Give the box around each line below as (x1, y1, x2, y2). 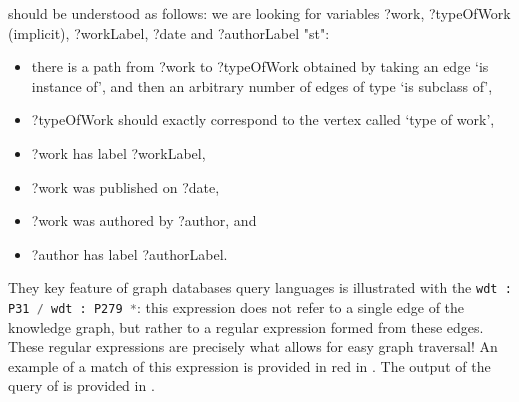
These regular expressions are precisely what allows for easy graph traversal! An (8, 336, 498, 357)
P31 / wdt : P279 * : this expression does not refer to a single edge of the (8, 297, 465, 317)
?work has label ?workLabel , (31, 142, 206, 163)
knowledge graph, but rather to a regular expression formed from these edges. (8, 316, 484, 337)
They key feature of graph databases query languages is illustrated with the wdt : (8, 277, 512, 298)
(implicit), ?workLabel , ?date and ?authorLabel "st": (8, 22, 330, 43)
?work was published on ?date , (31, 176, 220, 197)
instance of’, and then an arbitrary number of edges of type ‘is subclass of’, (31, 75, 493, 96)
